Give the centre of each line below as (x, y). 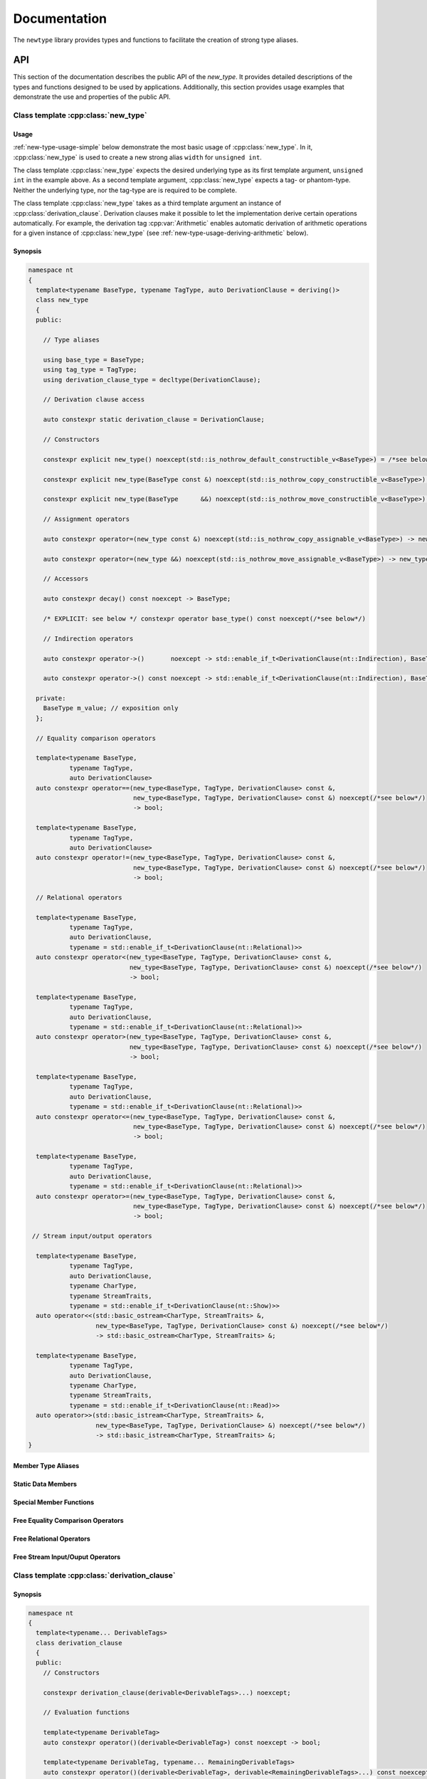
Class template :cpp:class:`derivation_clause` (94, 1575)
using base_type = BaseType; (94, 360)
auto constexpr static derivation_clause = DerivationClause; (154, 419)
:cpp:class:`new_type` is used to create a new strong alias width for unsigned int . (138, 157)
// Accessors (66, 579)
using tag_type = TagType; (90, 370)
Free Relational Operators (52, 1538)
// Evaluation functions (86, 1712)
